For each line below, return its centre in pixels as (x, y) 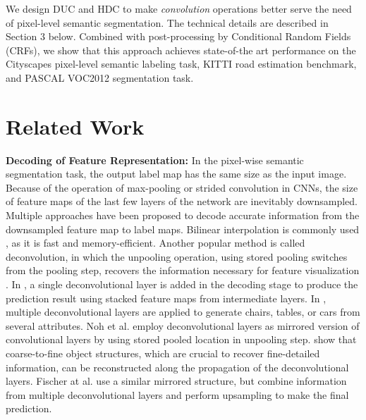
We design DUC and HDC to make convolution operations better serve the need (179, 8)
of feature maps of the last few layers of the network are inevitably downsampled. (182, 201)
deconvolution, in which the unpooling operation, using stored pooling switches (177, 256)
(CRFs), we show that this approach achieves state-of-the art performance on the (181, 50)
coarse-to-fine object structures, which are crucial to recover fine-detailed (163, 353)
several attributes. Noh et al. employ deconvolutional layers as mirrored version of (183, 325)
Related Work (75, 126)
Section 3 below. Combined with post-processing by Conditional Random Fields (178, 36)
